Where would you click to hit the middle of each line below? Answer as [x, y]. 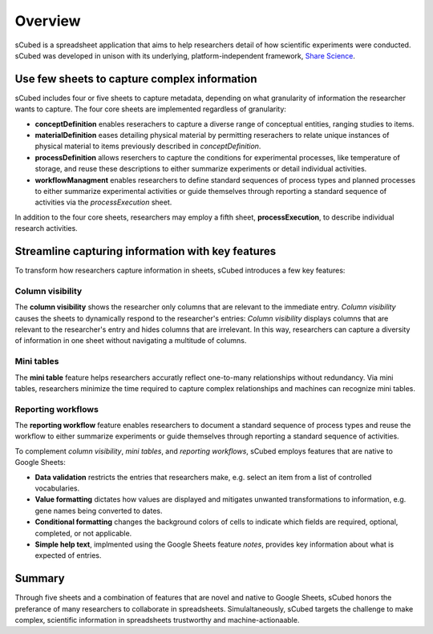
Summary [40, 578]
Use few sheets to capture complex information [136, 79]
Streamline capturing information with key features [146, 251]
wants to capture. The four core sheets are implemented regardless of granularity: [150, 109]
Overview [48, 21]
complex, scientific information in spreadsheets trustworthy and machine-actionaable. [157, 620]
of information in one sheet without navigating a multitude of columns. [131, 341]
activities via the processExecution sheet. [103, 202]
